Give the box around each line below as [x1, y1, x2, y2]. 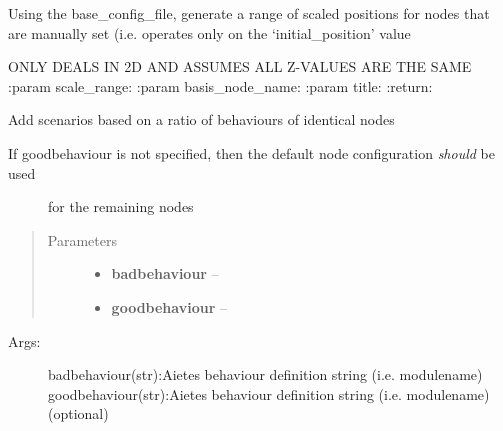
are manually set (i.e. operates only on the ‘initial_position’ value [8, 22, 411, 43]
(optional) [48, 403, 109, 424]
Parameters [47, 229, 117, 250]
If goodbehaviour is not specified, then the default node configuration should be [8, 142, 495, 163]
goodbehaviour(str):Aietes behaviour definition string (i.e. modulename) [48, 383, 490, 404]
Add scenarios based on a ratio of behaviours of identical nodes [8, 109, 395, 130]
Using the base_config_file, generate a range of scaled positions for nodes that [8, 3, 490, 23]
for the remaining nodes [48, 196, 194, 217]
